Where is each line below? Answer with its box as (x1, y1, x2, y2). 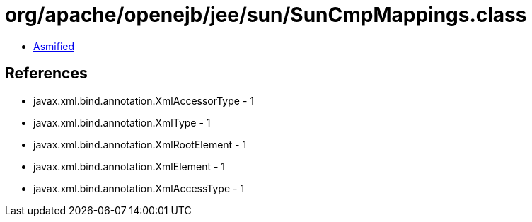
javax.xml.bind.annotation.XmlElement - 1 (33, 160, 225, 173)
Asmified (33, 40, 75, 52)
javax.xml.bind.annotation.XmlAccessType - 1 (33, 182, 245, 194)
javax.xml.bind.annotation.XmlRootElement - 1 (33, 138, 247, 151)
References (5, 64, 88, 83)
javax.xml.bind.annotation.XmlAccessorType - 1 (33, 94, 254, 107)
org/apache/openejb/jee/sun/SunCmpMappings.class (5, 3, 527, 27)
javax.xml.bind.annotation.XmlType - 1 (33, 116, 211, 129)
